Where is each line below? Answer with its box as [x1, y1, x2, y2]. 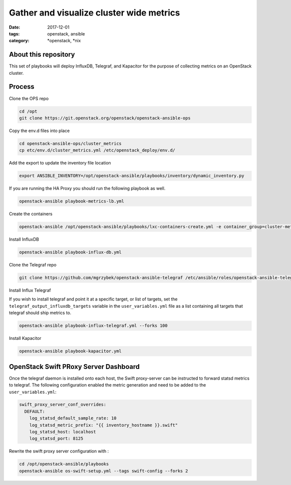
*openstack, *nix [47, 38, 81, 44]
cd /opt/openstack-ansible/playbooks [19, 461, 109, 467]
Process [9, 83, 34, 91]
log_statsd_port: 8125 [29, 436, 83, 441]
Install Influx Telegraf [9, 287, 51, 293]
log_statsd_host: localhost [29, 429, 97, 435]
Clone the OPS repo [9, 95, 49, 101]
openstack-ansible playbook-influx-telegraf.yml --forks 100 [19, 323, 168, 329]
